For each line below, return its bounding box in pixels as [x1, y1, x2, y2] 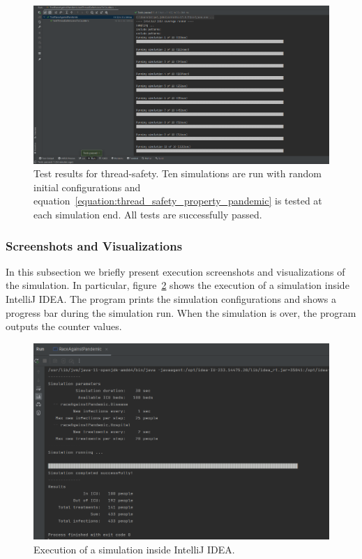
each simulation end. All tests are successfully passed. [33, 207, 262, 222]
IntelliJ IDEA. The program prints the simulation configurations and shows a [6, 292, 337, 306]
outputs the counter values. [6, 319, 122, 334]
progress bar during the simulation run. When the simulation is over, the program [6, 305, 356, 320]
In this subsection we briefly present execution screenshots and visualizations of [6, 264, 345, 278]
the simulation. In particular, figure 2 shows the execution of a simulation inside [6, 278, 349, 292]
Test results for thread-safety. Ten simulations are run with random [33, 166, 322, 181]
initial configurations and [33, 179, 141, 194]
